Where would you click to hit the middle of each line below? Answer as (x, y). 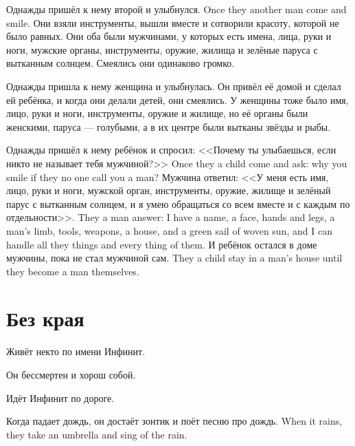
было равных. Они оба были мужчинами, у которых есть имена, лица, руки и (169, 36)
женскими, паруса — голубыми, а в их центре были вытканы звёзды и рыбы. (169, 126)
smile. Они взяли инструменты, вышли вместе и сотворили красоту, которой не (173, 22)
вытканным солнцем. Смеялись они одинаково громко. (121, 63)
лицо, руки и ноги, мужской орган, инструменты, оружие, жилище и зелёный (169, 190)
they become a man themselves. (73, 271)
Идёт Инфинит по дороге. (60, 397)
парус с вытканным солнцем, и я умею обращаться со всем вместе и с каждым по (178, 203)
